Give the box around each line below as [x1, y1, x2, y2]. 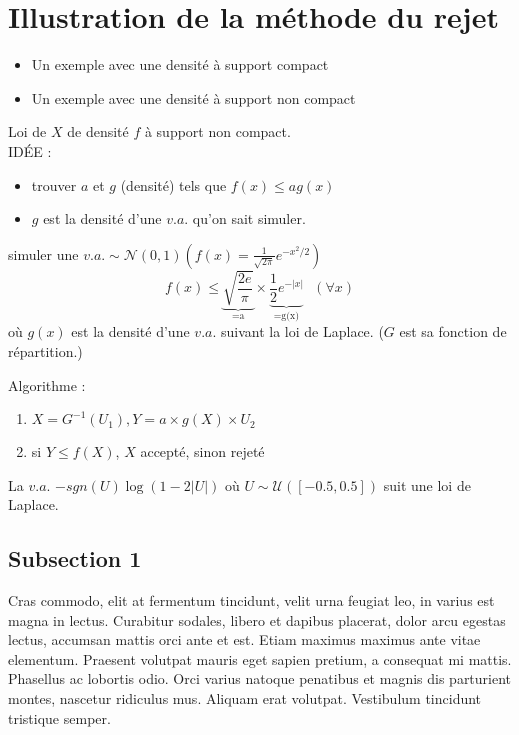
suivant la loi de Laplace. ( [221, 321, 384, 342]
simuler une [8, 243, 79, 264]
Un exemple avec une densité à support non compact [31, 87, 356, 108]
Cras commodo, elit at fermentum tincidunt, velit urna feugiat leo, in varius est [8, 590, 495, 611]
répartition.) [8, 340, 83, 361]
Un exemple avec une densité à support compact [31, 54, 329, 75]
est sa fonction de [399, 321, 507, 342]
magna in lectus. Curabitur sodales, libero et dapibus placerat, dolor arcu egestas [8, 609, 506, 630]
